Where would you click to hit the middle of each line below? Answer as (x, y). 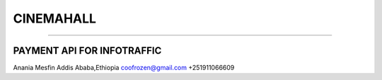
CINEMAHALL (55, 18)
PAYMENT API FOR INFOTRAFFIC (87, 51)
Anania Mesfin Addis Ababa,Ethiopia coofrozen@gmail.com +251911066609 (124, 68)
